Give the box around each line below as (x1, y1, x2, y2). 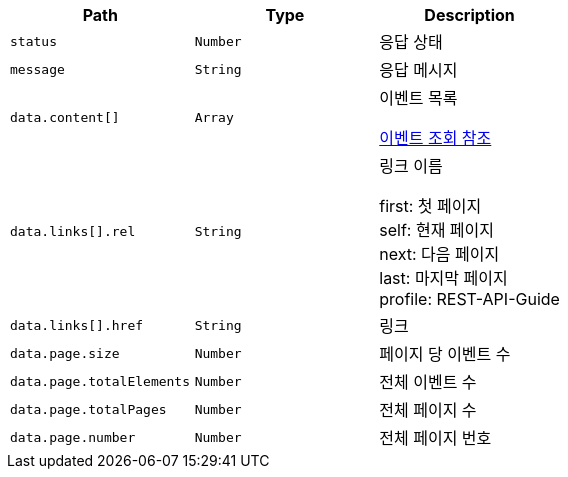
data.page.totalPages (10, 401, 167, 417)
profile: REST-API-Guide (379, 289, 560, 309)
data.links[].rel (10, 223, 136, 239)
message (10, 61, 65, 77)
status (10, 33, 57, 49)
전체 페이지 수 (379, 400, 477, 420)
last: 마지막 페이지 (379, 268, 508, 288)
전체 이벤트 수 (379, 372, 477, 392)
